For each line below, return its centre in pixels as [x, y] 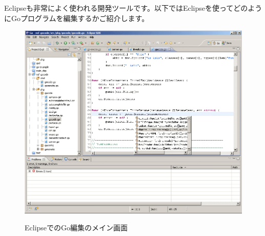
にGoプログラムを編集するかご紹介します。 [77, 18]
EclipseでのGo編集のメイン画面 [76, 228]
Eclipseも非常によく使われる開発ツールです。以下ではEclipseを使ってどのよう [133, 8]
